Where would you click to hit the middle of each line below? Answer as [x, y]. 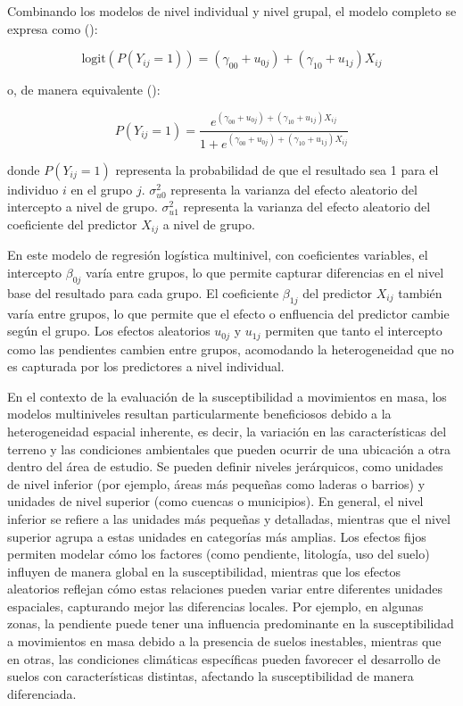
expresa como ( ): [53, 28]
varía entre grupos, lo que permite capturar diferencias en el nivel [265, 272]
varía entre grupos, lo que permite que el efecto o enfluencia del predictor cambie [228, 313]
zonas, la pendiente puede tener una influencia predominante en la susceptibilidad [231, 623]
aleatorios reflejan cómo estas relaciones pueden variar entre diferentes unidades [225, 589]
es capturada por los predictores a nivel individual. [146, 366]
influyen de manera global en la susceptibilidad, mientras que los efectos [204, 571]
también [420, 292]
